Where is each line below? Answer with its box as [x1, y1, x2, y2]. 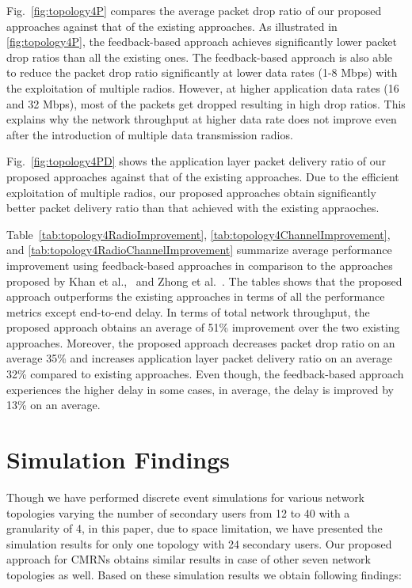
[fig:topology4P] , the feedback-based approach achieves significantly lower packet [6, 33, 397, 50]
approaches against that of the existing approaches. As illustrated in [6, 17, 338, 34]
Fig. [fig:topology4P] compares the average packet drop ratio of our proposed [6, 2, 382, 18]
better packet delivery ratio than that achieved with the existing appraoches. [6, 199, 380, 216]
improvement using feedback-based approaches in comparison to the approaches [6, 256, 393, 273]
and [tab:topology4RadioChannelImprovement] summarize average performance [6, 241, 392, 258]
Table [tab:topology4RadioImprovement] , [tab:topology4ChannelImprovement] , [6, 226, 391, 242]
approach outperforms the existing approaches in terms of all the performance [6, 288, 385, 305]
